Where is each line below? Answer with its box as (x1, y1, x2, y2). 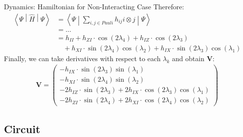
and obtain (172, 53, 204, 63)
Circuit (4, 121, 41, 136)
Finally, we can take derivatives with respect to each (4, 53, 161, 63)
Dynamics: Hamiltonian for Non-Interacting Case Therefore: (4, 1, 184, 11)
